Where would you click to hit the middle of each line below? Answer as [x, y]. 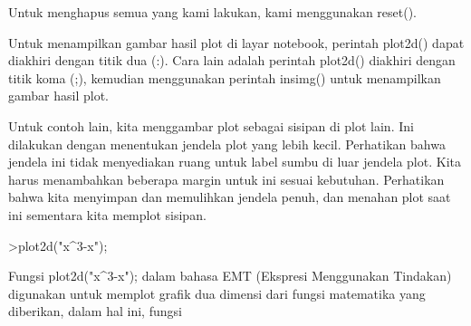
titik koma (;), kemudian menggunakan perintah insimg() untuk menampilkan [225, 77]
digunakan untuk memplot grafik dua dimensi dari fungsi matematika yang [217, 293]
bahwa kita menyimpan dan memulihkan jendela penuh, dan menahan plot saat [230, 197]
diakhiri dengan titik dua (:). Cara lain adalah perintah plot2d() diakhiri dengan [232, 60]
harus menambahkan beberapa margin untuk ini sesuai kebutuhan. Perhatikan [226, 179]
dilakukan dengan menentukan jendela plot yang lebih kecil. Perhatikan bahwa [227, 144]
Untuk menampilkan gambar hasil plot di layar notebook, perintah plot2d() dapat [236, 42]
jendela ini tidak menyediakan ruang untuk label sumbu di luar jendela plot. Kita [235, 162]
